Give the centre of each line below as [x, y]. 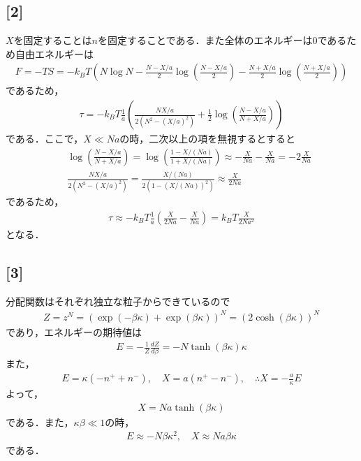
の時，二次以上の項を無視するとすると [207, 139]
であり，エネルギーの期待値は [74, 331]
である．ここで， [45, 139]
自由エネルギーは [54, 53]
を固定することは [53, 40]
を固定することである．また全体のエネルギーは [205, 40]
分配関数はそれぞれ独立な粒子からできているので [118, 301]
